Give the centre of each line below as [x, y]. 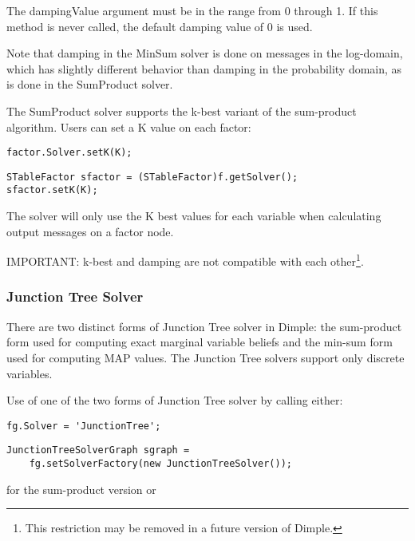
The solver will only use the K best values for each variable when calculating [194, 216]
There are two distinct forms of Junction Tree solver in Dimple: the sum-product [204, 326]
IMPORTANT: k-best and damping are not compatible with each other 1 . [185, 260]
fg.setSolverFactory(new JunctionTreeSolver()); [160, 464]
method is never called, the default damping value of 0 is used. [160, 26]
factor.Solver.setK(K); [69, 153]
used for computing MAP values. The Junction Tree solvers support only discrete [206, 357]
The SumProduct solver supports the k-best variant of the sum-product [182, 111]
